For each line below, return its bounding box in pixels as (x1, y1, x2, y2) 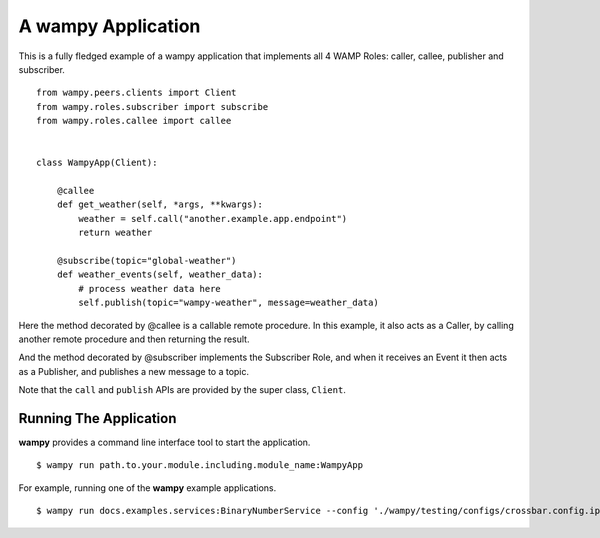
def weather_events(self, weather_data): (56, 269, 264, 280)
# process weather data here (78, 283, 222, 294)
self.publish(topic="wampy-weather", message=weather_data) (78, 297, 379, 309)
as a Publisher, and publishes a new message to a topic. (18, 365, 250, 377)
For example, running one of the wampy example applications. (18, 481, 277, 494)
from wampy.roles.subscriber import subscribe (36, 101, 269, 112)
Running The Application (18, 410, 177, 427)
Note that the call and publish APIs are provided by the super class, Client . (18, 384, 347, 396)
